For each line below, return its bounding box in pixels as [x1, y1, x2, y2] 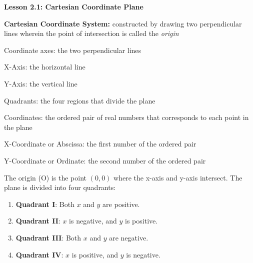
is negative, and [69, 215, 117, 226]
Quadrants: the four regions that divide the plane [4, 95, 155, 105]
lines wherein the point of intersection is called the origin [4, 28, 179, 38]
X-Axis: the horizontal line [4, 61, 85, 72]
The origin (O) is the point [4, 172, 87, 182]
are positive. [102, 198, 140, 209]
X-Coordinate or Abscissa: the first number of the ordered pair [4, 138, 196, 149]
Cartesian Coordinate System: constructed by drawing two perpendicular [4, 18, 242, 28]
